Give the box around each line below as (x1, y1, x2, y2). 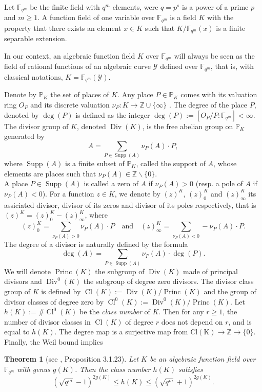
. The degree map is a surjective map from (54, 326, 188, 337)
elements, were (112, 2, 158, 12)
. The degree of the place (169, 99, 248, 110)
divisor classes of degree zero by (4, 296, 104, 307)
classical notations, (4, 71, 63, 82)
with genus (17, 364, 50, 375)
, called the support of (136, 158, 206, 169)
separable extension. (4, 33, 67, 44)
